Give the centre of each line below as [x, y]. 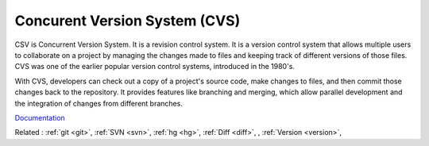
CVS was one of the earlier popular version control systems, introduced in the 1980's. [155, 67]
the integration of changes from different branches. [99, 103]
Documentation [40, 117]
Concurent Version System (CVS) [128, 21]
